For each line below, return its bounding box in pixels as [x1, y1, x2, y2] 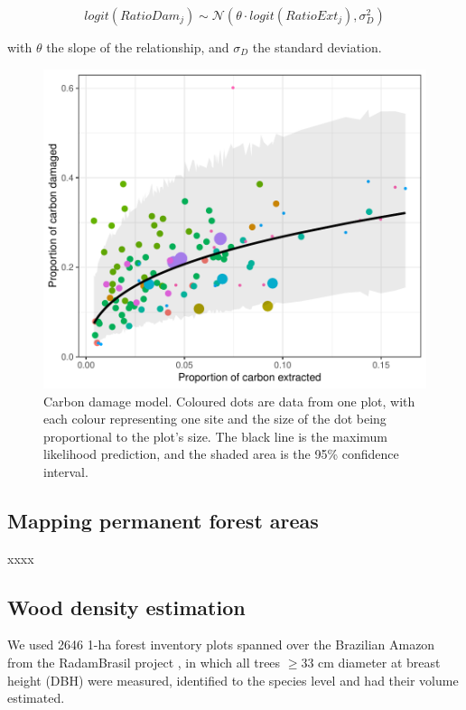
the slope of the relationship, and [46, 38, 229, 56]
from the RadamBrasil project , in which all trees [7, 653, 281, 672]
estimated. [7, 688, 65, 707]
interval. [43, 462, 89, 481]
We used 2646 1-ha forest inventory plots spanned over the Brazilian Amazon [7, 635, 435, 654]
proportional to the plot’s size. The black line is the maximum [43, 426, 388, 445]
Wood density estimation [7, 593, 246, 621]
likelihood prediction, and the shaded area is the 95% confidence [43, 444, 399, 463]
